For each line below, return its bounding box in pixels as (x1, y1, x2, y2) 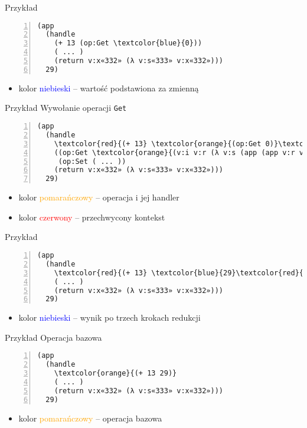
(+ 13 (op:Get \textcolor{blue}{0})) (54, 39, 203, 48)
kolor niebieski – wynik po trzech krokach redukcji (18, 311, 201, 324)
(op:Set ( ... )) (58, 157, 126, 166)
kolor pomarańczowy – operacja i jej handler (18, 191, 179, 203)
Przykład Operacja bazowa (5, 331, 102, 343)
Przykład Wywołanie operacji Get (5, 101, 127, 114)
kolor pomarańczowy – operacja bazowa (18, 411, 162, 424)
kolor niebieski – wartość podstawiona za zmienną (18, 81, 199, 94)
